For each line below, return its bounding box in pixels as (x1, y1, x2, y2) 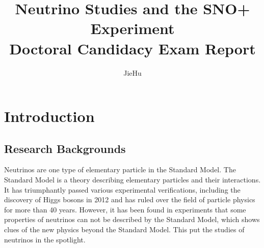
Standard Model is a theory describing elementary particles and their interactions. (4, 174, 261, 185)
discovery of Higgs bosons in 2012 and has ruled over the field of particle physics (4, 194, 255, 205)
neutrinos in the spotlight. (4, 234, 86, 244)
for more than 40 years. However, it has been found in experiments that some (4, 204, 246, 214)
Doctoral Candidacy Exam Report (9, 38, 256, 58)
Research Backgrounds (4, 140, 126, 156)
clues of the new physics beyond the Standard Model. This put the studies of (4, 224, 245, 235)
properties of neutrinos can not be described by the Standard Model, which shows (4, 214, 260, 225)
